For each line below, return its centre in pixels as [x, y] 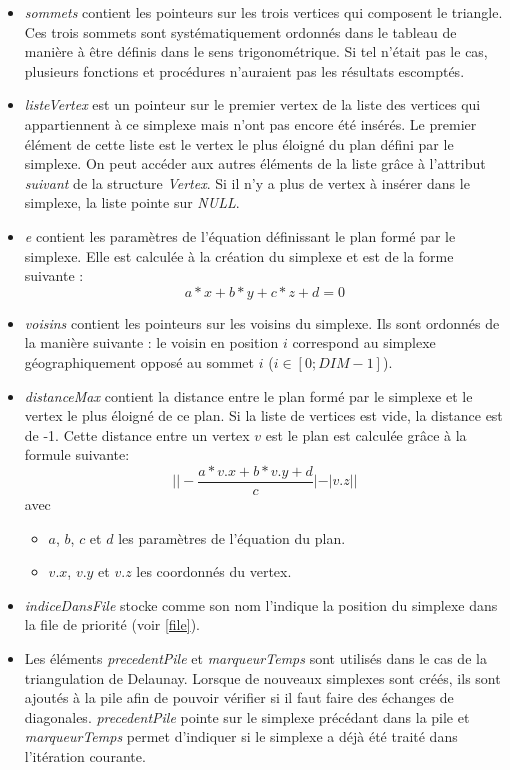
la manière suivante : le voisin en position [151, 342]
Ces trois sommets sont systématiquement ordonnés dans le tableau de [240, 31]
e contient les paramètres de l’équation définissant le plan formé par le [240, 235]
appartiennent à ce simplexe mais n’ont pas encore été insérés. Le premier [250, 123]
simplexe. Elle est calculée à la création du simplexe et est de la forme [239, 255]
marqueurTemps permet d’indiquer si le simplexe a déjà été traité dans [241, 736]
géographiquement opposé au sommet [139, 361]
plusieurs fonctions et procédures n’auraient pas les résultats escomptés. [244, 70]
